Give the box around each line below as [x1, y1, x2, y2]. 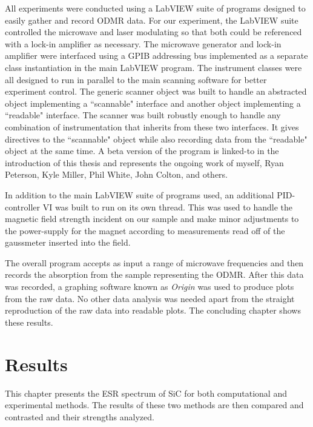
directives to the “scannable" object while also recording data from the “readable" [5, 132, 308, 145]
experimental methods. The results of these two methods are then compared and [5, 398, 304, 411]
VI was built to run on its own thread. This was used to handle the [42, 200, 292, 213]
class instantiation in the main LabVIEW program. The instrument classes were [5, 61, 302, 73]
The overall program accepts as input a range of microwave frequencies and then [5, 256, 304, 269]
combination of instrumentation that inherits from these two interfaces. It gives [5, 120, 299, 133]
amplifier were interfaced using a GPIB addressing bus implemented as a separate [5, 49, 308, 62]
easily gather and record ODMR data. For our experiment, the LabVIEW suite [5, 13, 298, 26]
